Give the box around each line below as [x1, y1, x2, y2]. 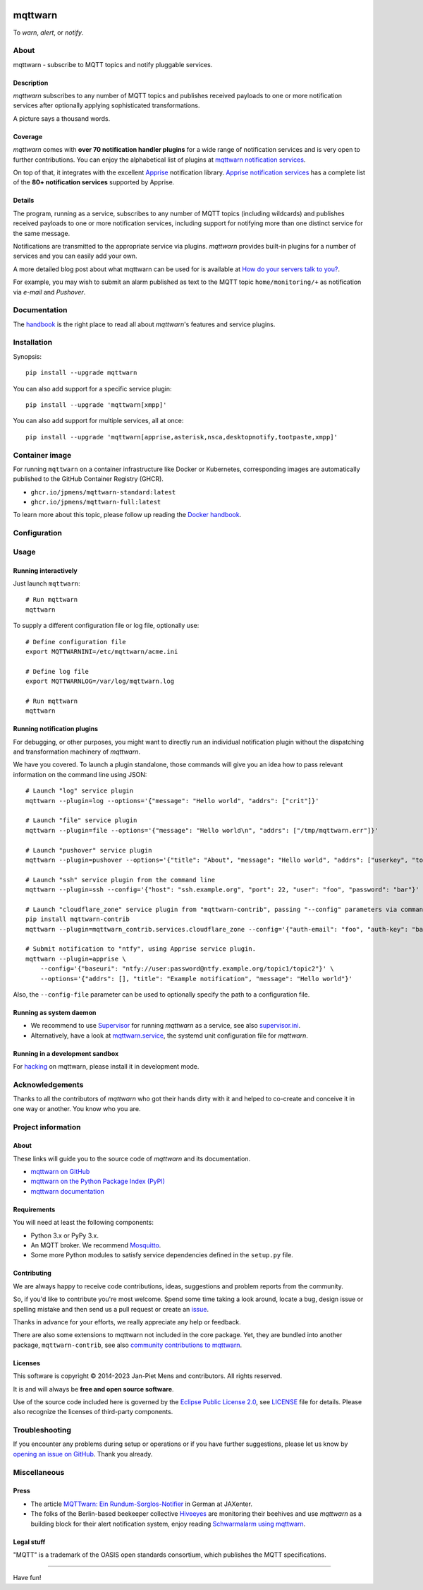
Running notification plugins [13, 725, 99, 733]
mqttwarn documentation [30, 1187, 105, 1195]
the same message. [13, 229, 70, 237]
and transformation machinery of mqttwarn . [13, 747, 141, 756]
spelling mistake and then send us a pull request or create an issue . [13, 1305, 209, 1313]
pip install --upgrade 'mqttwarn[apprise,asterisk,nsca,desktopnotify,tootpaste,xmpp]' [25, 433, 338, 441]
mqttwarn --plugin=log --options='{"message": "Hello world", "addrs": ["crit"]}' [25, 797, 319, 805]
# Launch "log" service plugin [25, 787, 134, 795]
